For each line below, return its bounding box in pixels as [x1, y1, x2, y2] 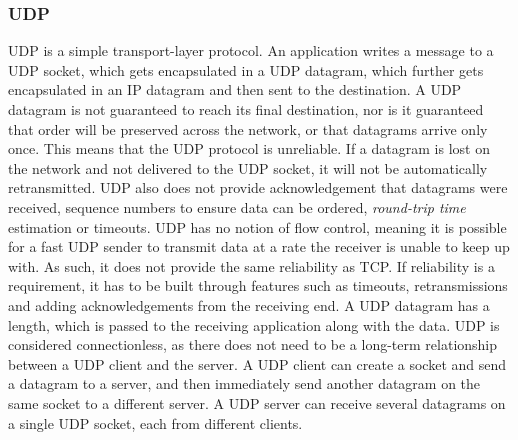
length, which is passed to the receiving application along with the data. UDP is [8, 314, 500, 335]
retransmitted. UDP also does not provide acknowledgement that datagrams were [8, 177, 508, 198]
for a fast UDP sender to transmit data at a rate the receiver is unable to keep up [8, 236, 510, 257]
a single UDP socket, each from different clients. [8, 412, 303, 433]
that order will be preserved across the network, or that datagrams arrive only [8, 118, 488, 139]
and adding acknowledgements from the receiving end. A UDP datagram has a [8, 294, 490, 315]
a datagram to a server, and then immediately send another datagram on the [8, 373, 481, 394]
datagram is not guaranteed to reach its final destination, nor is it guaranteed [8, 99, 484, 119]
